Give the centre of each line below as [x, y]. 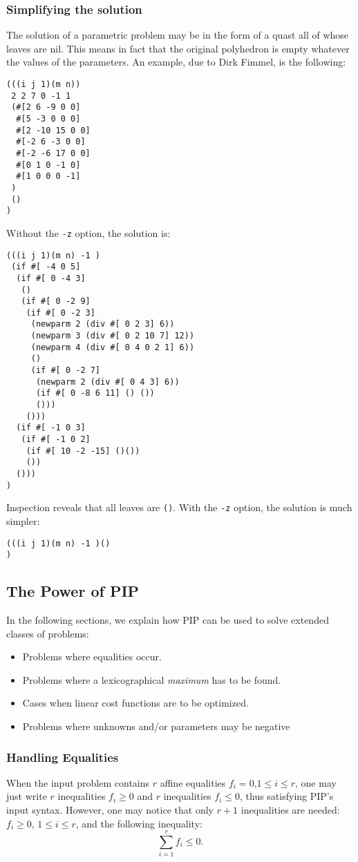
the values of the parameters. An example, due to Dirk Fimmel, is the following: [176, 62]
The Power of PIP [73, 591]
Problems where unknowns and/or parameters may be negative [156, 726]
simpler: [23, 520]
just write [27, 796]
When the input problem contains [78, 782]
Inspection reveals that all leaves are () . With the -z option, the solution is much [179, 507]
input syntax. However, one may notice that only [110, 810]
